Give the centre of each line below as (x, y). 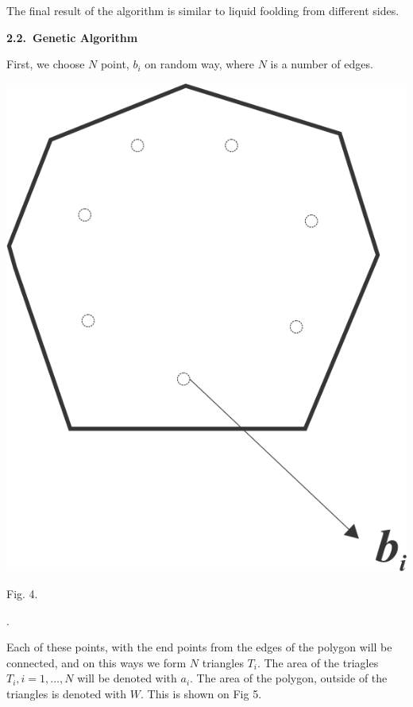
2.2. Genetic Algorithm (72, 37)
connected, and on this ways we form (96, 662)
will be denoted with (127, 678)
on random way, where (200, 64)
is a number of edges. (322, 64)
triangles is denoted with (67, 693)
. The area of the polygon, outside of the (289, 678)
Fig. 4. (22, 593)
